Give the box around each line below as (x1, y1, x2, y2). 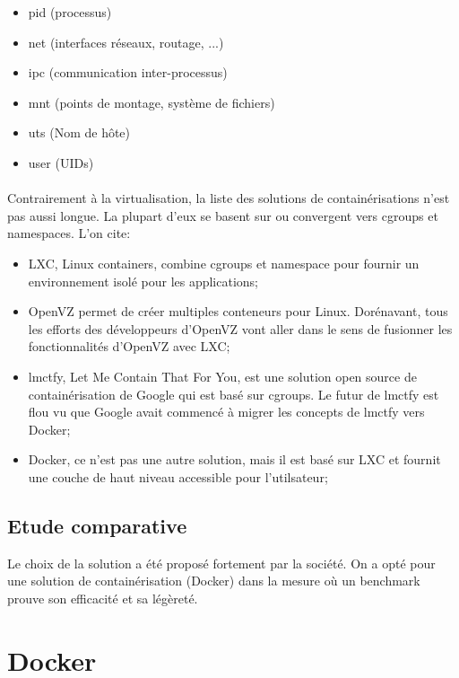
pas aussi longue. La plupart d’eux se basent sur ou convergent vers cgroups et (7, 206, 438, 225)
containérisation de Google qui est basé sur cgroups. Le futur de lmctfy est (28, 384, 439, 403)
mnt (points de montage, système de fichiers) (28, 92, 275, 111)
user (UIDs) (28, 153, 94, 172)
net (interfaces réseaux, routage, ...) (28, 32, 224, 51)
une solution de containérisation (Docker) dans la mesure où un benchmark (7, 571, 420, 590)
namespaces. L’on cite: (7, 224, 131, 242)
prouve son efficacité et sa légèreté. (7, 588, 198, 607)
